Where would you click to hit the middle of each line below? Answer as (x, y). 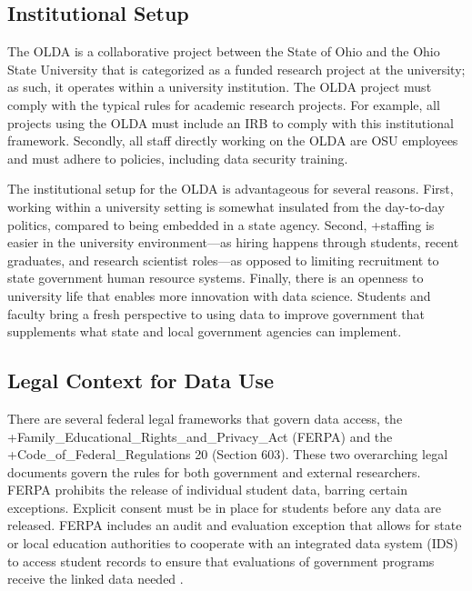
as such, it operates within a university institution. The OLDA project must (220, 87)
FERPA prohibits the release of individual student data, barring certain (207, 490)
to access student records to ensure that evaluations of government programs (221, 561)
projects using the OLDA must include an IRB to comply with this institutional (231, 122)
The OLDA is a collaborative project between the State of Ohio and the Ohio (224, 51)
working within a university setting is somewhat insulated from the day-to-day (226, 206)
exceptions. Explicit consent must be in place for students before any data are (225, 507)
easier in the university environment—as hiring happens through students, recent (233, 242)
